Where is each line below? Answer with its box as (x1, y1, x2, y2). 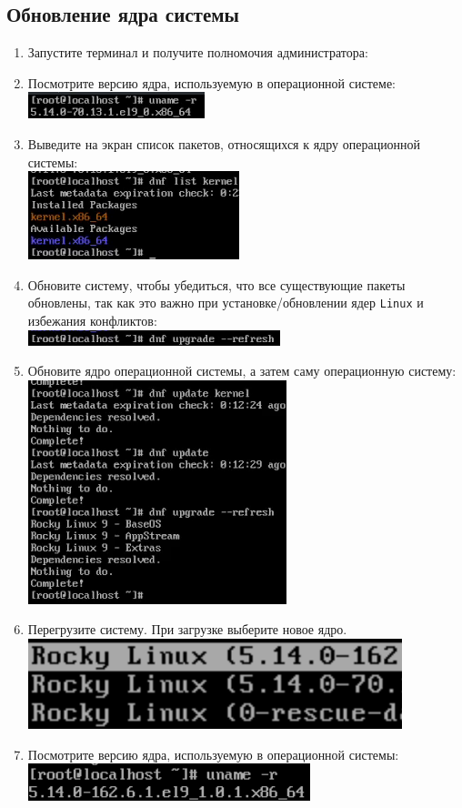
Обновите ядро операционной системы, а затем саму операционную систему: (27, 361, 457, 380)
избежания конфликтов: (27, 311, 157, 330)
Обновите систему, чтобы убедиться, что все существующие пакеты (27, 275, 406, 294)
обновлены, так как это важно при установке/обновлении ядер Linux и (27, 293, 424, 312)
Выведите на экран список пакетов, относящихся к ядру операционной (27, 134, 421, 153)
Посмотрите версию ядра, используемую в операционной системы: (27, 744, 399, 763)
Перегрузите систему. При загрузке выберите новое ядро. (27, 620, 347, 639)
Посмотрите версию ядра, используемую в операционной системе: (27, 73, 396, 92)
